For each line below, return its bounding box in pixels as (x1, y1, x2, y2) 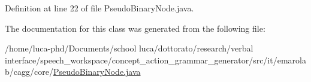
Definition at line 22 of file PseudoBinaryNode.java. (5, 2, 194, 14)
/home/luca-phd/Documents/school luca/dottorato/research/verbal (5, 42, 253, 54)
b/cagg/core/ (5, 65, 53, 78)
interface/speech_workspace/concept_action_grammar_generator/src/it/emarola (5, 53, 306, 66)
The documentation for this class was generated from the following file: (5, 22, 265, 34)
